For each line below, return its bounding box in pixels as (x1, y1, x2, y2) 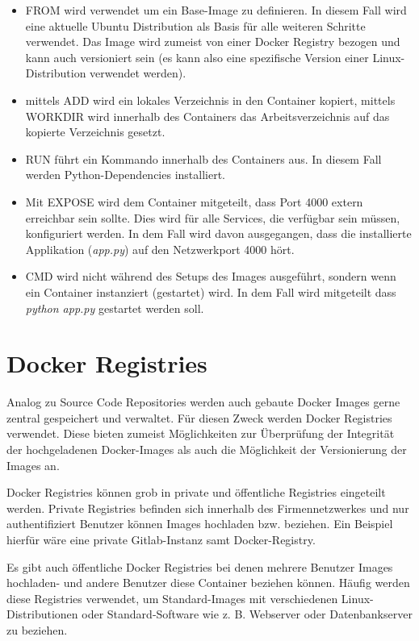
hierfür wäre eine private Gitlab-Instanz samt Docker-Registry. (6, 531, 316, 547)
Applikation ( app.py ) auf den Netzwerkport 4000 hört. (25, 240, 295, 257)
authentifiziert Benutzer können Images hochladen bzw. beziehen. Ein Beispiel (6, 515, 393, 532)
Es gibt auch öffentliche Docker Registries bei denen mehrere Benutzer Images (6, 558, 393, 575)
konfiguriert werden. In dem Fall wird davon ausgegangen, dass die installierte (25, 225, 412, 242)
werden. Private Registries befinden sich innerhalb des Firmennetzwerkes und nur (6, 499, 409, 516)
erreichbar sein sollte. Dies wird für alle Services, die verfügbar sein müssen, (25, 209, 400, 226)
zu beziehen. (6, 621, 68, 638)
